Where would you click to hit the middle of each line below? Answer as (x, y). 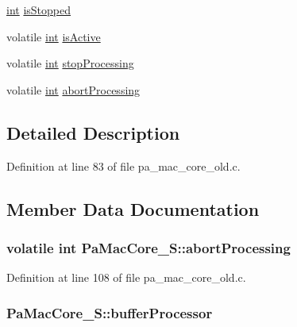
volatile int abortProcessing (73, 89)
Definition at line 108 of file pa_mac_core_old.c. (126, 277)
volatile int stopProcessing (70, 63)
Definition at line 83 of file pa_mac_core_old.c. (123, 165)
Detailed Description (93, 132)
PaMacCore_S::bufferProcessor (110, 312)
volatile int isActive (54, 36)
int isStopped (39, 10)
